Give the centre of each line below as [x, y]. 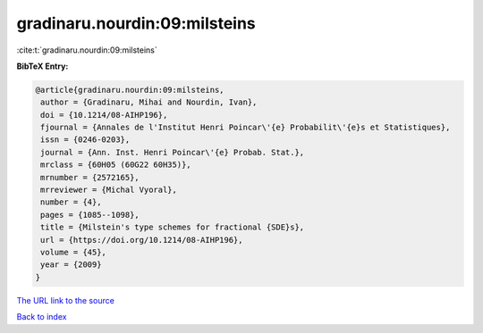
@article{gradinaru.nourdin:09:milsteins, [130, 90]
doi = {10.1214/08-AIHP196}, [104, 115]
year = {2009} [71, 265]
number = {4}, [71, 202]
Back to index [42, 317]
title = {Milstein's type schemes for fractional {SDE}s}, [173, 227]
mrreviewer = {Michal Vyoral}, [109, 190]
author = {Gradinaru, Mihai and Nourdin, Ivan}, [149, 102]
